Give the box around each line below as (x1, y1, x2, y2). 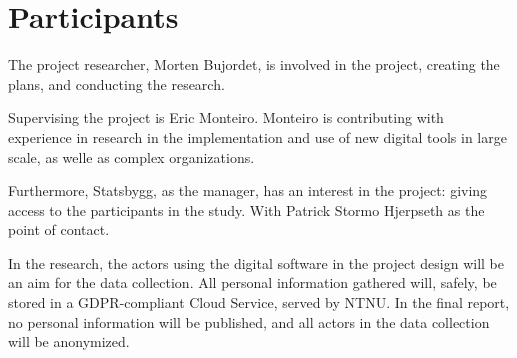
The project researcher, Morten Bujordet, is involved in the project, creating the (8, 54, 500, 75)
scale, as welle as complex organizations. (8, 146, 255, 167)
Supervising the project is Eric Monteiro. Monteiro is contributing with (8, 107, 444, 128)
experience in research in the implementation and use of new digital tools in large (8, 126, 507, 147)
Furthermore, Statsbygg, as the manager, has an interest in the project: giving (8, 180, 488, 201)
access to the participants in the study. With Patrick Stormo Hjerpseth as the (8, 199, 485, 220)
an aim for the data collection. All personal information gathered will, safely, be (8, 272, 497, 293)
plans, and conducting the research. (8, 73, 225, 94)
